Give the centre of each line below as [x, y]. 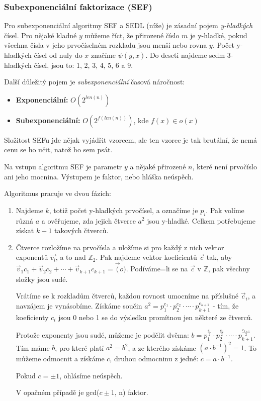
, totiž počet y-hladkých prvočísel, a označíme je [123, 210]
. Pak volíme [225, 210]
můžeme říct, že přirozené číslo [132, 35]
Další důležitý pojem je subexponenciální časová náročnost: [95, 82]
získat [25, 230]
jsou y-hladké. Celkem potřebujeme [201, 220]
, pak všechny [229, 269]
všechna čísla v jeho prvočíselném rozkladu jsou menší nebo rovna [106, 45]
